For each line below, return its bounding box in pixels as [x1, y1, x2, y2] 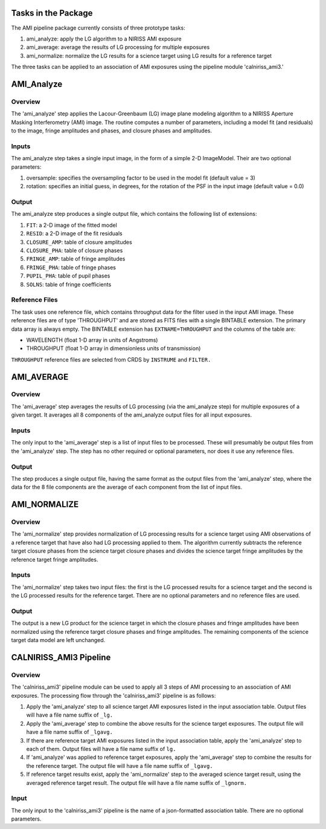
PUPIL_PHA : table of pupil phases [26, 272, 110, 279]
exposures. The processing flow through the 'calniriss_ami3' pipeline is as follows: [11, 692, 216, 699]
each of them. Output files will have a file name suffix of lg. [26, 745, 176, 752]
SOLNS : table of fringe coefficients [26, 281, 112, 288]
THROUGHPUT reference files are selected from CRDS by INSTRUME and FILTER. [11, 356, 211, 363]
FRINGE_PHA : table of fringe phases [26, 264, 116, 271]
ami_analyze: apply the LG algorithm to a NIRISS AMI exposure [26, 35, 182, 42]
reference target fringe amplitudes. [11, 556, 98, 563]
